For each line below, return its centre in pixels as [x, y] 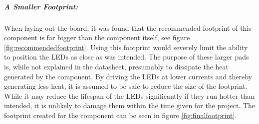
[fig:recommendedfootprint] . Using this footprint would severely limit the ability [126, 47]
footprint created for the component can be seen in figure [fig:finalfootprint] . [121, 115]
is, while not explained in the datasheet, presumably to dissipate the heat [116, 66]
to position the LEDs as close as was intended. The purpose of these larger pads [127, 57]
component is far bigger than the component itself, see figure [97, 37]
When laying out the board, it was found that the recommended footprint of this [128, 28]
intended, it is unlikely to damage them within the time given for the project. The [129, 105]
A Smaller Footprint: [41, 6]
